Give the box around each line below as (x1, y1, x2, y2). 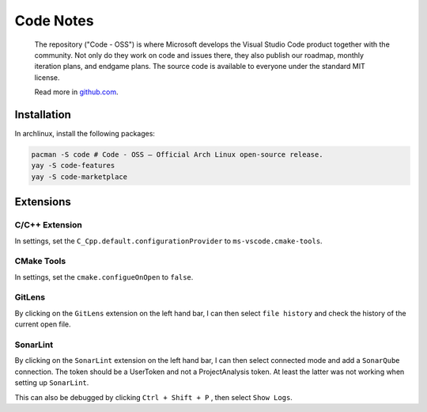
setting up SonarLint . (14, 378, 89, 387)
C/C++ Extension (14, 219, 82, 231)
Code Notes (14, 12, 94, 29)
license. (34, 72, 60, 82)
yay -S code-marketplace (31, 172, 128, 181)
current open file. (14, 319, 71, 329)
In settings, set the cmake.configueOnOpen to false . (14, 272, 194, 281)
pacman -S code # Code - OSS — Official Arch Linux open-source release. (31, 151, 323, 158)
